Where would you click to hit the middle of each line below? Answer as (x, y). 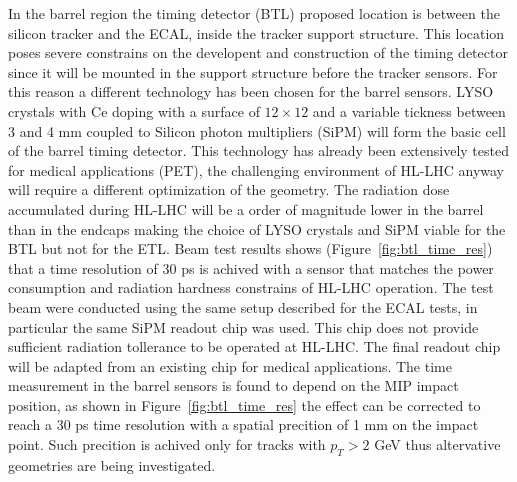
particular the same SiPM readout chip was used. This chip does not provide (243, 326)
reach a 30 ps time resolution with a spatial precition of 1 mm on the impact (243, 424)
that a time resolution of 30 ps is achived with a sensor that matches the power (251, 267)
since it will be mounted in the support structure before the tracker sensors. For (253, 71)
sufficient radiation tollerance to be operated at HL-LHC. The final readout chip (254, 346)
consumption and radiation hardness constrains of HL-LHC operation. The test (251, 287)
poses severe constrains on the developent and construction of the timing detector (258, 52)
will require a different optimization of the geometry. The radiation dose (229, 189)
